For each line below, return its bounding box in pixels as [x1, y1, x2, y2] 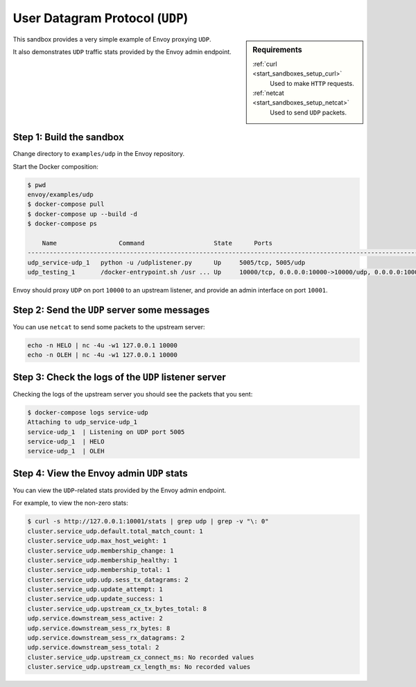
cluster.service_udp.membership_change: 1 [27, 546, 174, 555]
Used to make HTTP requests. [270, 79, 354, 87]
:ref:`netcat [252, 89, 284, 97]
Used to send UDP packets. [270, 108, 347, 116]
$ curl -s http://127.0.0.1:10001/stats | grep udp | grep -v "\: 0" [27, 517, 269, 525]
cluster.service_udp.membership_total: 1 [27, 566, 171, 574]
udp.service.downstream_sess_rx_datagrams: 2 [27, 634, 185, 642]
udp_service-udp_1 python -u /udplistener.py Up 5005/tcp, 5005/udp [27, 259, 306, 266]
